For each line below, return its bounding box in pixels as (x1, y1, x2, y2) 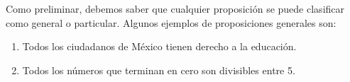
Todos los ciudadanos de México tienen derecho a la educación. (22, 39, 297, 54)
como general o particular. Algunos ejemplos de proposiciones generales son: (6, 15, 337, 30)
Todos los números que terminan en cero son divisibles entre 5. (22, 62, 295, 77)
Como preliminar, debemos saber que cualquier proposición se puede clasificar (6, 1, 345, 16)
